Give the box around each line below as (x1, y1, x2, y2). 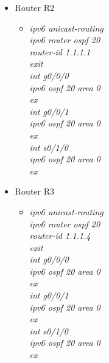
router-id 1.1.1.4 (29, 229, 91, 242)
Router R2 (15, 1, 55, 13)
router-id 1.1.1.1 (29, 45, 91, 58)
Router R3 (15, 185, 55, 198)
